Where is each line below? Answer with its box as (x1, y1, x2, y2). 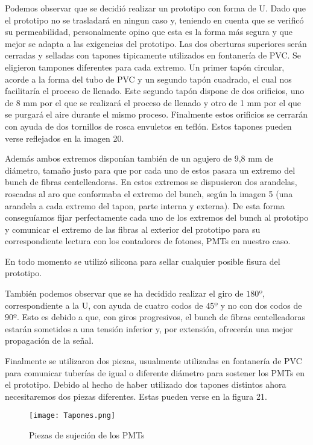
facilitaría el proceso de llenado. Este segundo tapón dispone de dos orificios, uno (5, 84, 305, 97)
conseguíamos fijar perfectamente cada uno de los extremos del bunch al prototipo (5, 211, 309, 224)
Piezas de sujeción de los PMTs (29, 429, 145, 441)
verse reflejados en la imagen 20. (5, 131, 124, 144)
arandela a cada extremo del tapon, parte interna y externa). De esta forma (5, 199, 285, 212)
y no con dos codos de (220, 298, 302, 311)
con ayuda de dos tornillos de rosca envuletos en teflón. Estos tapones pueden (5, 119, 292, 132)
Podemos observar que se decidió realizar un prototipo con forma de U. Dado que (5, 2, 306, 14)
